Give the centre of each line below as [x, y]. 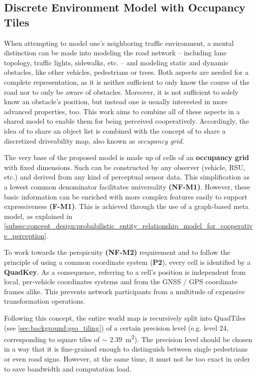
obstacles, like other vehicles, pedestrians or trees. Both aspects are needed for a [126, 72]
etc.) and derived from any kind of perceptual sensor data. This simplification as [127, 177]
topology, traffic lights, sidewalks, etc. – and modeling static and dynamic [116, 62]
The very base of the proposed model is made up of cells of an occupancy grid [127, 157]
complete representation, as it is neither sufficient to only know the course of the [127, 82]
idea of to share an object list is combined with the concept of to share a [115, 130]
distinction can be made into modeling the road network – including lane [115, 53]
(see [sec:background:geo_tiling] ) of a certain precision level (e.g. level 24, [116, 327]
